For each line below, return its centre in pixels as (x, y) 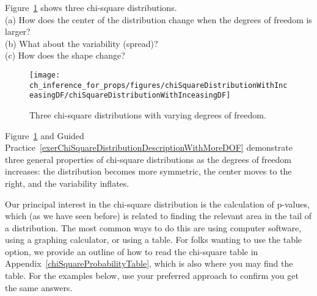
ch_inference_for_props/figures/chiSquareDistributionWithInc (158, 85)
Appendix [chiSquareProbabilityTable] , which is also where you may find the (149, 263)
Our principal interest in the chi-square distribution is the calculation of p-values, (157, 204)
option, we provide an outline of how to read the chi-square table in (132, 251)
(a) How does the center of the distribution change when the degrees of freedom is (158, 19)
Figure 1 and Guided (45, 135)
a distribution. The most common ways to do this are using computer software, (153, 227)
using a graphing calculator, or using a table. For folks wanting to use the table (154, 240)
